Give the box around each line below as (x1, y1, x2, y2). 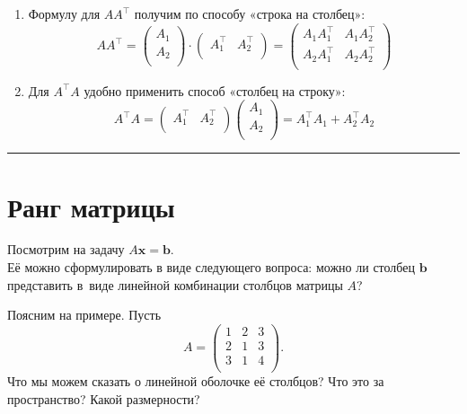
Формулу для (28, 4, 101, 22)
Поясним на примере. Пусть (7, 305, 162, 324)
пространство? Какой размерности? (7, 389, 200, 408)
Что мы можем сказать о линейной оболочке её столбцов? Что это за (7, 372, 384, 390)
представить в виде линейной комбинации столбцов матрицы (7, 275, 343, 294)
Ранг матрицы (7, 188, 175, 225)
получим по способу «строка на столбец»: (134, 4, 366, 22)
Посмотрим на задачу (7, 240, 125, 259)
